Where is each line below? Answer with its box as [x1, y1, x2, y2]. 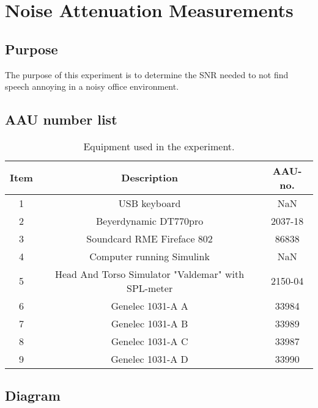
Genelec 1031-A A [111, 298, 188, 313]
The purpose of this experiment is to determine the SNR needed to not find [5, 68, 289, 81]
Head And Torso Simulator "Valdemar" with [55, 266, 245, 281]
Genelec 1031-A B [111, 316, 188, 330]
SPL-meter [127, 280, 173, 295]
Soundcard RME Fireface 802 [86, 231, 213, 246]
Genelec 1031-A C [111, 333, 188, 348]
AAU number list [5, 110, 117, 129]
